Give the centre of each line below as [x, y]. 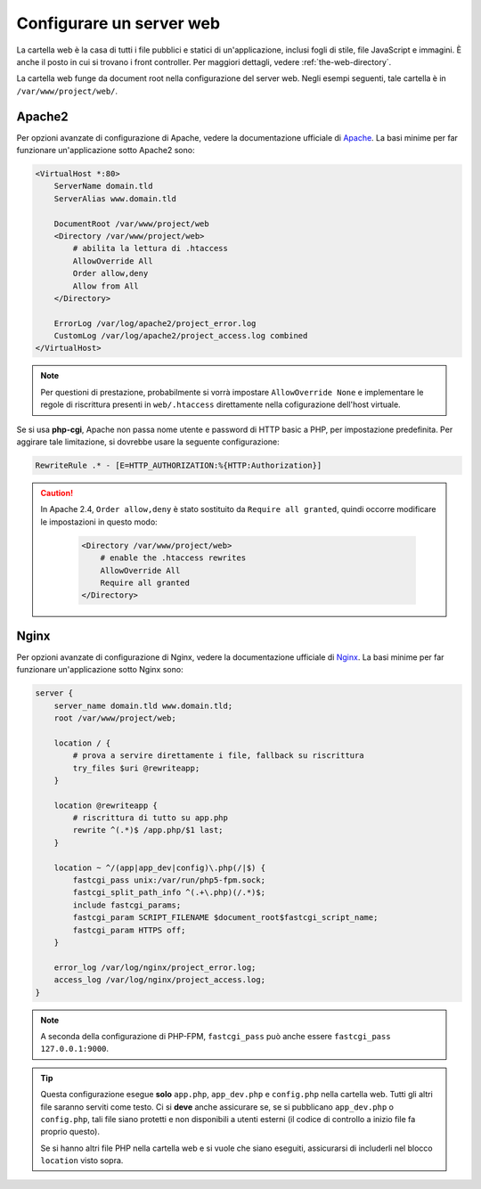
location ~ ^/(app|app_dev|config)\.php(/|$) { [160, 867]
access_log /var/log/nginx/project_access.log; [160, 980]
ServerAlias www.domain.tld [115, 199]
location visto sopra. [82, 1160]
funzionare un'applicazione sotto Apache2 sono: [106, 151]
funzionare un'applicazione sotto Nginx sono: [100, 670]
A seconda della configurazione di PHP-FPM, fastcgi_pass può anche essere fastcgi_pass [216, 1036]
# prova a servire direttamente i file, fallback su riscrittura [218, 756]
